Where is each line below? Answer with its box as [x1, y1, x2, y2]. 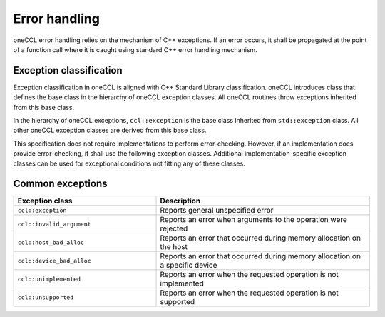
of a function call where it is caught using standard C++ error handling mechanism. [13, 45, 258, 54]
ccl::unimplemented [17, 275, 81, 283]
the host [160, 242, 188, 252]
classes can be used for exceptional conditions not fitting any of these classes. [13, 159, 245, 168]
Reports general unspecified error [160, 206, 274, 216]
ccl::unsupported [17, 293, 74, 301]
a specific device [160, 261, 217, 271]
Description [160, 196, 201, 206]
